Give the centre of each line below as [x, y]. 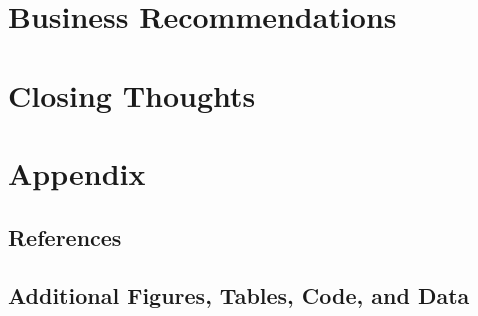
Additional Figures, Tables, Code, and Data [239, 295]
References [65, 236]
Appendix [77, 172]
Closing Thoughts [132, 94]
